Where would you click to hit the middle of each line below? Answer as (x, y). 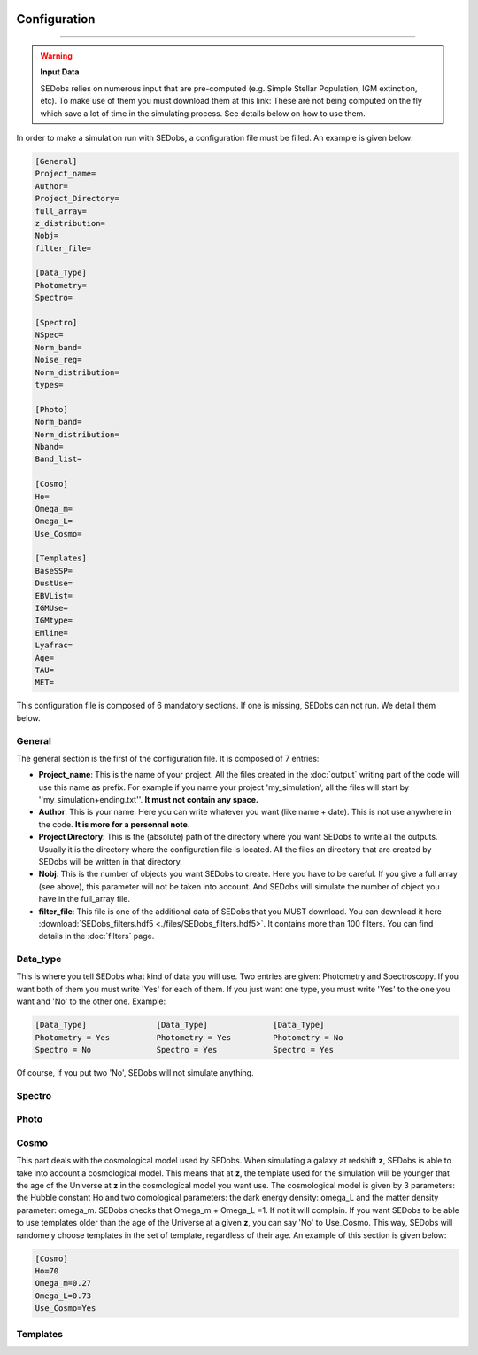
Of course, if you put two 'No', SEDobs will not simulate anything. (135, 1073)
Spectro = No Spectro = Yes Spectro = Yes (185, 1050)
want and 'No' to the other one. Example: (91, 1001)
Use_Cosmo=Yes (66, 1308)
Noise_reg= (58, 360)
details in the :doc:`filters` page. (96, 936)
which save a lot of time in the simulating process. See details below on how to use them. (203, 113)
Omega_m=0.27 (63, 1283)
